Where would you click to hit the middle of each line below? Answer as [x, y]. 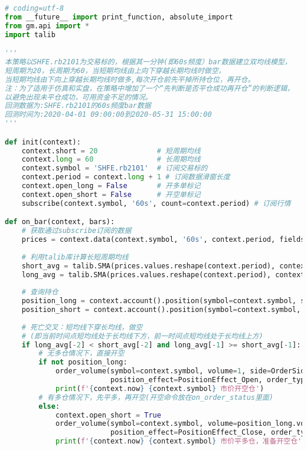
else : [49, 406]
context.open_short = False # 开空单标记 [111, 194]
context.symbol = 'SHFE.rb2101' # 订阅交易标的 [115, 168]
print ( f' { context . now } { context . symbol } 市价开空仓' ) [160, 388]
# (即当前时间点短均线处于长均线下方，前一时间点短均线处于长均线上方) [142, 336]
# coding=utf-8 [35, 8]
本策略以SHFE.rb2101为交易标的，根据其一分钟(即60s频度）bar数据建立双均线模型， [148, 62]
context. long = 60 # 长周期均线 [111, 160]
